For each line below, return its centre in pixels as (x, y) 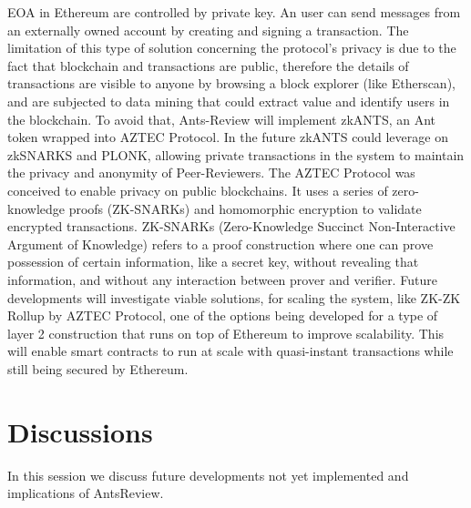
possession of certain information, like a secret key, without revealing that (213, 262)
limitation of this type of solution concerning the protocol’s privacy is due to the (232, 48)
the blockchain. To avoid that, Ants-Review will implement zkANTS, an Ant (222, 119)
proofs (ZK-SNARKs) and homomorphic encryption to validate (245, 208)
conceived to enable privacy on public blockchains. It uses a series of (198, 190)
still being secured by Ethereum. (98, 368)
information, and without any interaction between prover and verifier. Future (222, 279)
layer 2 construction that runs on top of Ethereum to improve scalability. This (226, 333)
